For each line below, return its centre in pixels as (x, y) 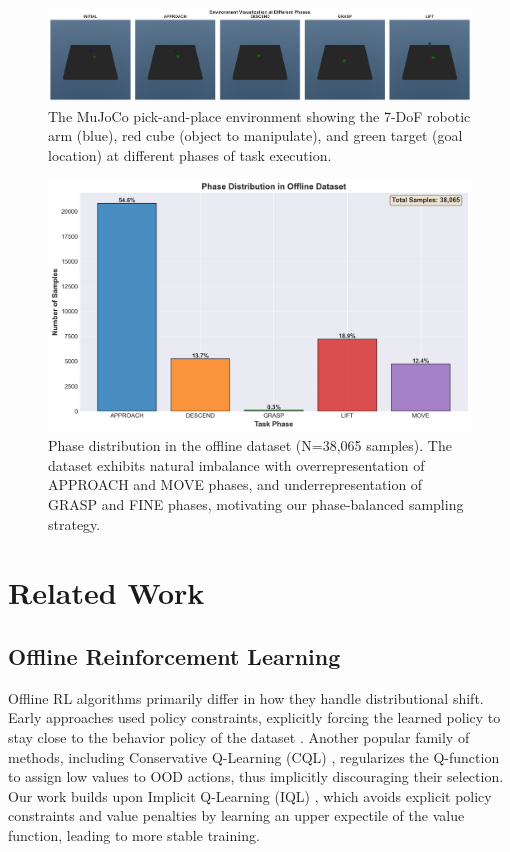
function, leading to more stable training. (134, 834)
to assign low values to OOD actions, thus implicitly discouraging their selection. (256, 776)
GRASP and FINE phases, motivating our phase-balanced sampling (256, 503)
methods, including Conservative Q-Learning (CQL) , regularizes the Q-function (254, 756)
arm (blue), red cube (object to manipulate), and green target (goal (255, 135)
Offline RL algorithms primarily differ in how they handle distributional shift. (246, 697)
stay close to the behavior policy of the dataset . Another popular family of (239, 736)
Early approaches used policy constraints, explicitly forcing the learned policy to (254, 717)
